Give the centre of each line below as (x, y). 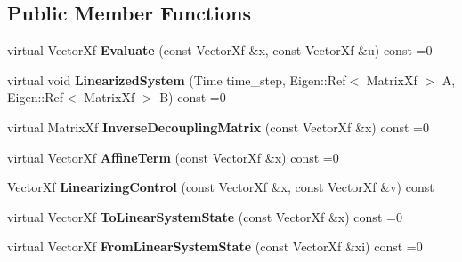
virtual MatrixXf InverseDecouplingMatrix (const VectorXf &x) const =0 (218, 127)
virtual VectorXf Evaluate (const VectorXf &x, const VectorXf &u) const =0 (220, 50)
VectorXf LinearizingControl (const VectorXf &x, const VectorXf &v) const (221, 187)
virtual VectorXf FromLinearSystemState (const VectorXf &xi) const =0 (215, 246)
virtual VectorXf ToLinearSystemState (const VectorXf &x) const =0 (205, 216)
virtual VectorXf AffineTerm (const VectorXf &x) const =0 (173, 157)
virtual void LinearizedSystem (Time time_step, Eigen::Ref (177, 79)
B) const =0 (193, 97)
